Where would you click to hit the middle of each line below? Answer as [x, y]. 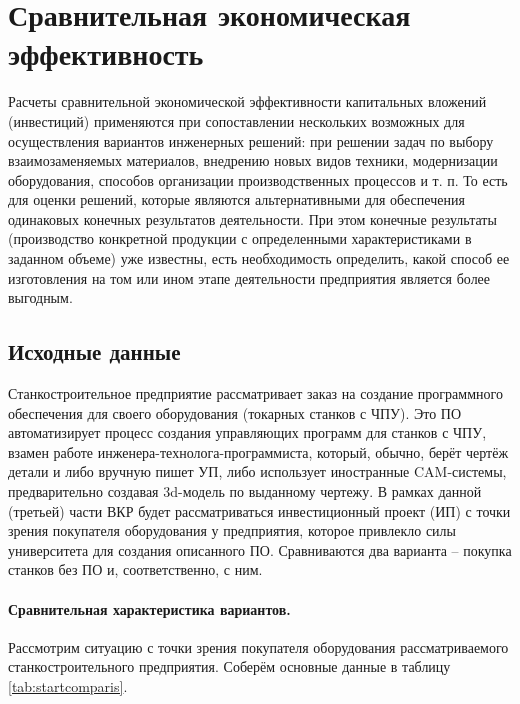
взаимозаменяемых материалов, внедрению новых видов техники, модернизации [253, 160]
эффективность [106, 53]
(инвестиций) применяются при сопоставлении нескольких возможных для [236, 120]
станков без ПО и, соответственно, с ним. [135, 569]
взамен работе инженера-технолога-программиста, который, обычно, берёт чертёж [258, 451]
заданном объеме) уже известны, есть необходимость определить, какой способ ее [259, 258]
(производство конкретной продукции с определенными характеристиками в [240, 238]
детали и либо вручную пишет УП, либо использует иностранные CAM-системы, [257, 471]
